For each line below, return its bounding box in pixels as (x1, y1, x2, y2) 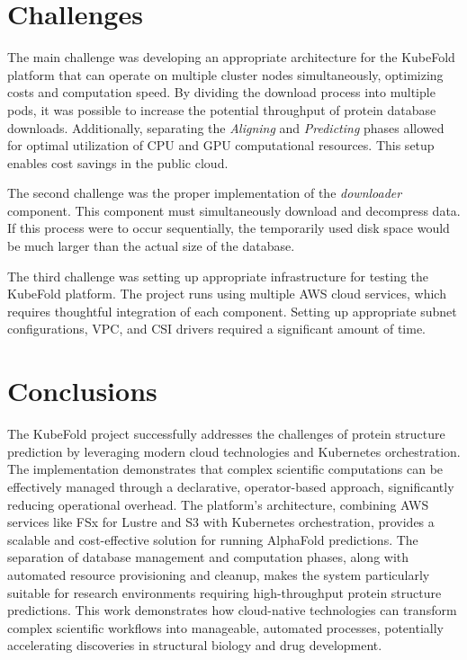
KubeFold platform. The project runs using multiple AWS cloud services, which (7, 284, 446, 303)
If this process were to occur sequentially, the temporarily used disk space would (7, 219, 450, 237)
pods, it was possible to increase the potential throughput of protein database (7, 100, 436, 119)
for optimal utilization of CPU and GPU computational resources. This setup (7, 136, 435, 155)
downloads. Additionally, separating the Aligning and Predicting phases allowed (7, 118, 445, 137)
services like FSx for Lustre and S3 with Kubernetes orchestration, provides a (7, 513, 435, 531)
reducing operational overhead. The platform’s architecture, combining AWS (7, 495, 429, 513)
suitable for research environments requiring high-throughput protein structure (7, 583, 442, 602)
